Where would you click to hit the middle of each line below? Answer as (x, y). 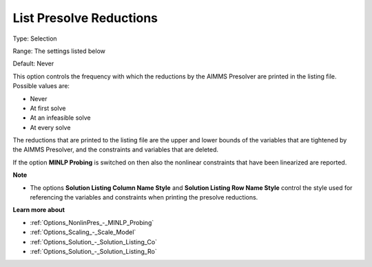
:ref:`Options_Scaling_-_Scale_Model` (83, 232)
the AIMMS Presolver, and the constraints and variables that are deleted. (116, 150)
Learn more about (39, 210)
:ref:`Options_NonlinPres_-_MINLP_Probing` (92, 222)
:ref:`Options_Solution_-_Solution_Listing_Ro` (94, 251)
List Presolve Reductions (85, 18)
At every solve (50, 127)
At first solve (48, 108)
